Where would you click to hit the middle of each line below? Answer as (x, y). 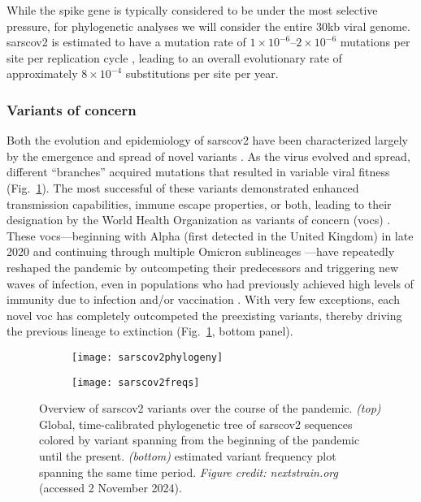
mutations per (375, 42)
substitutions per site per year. (202, 74)
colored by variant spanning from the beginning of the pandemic (200, 440)
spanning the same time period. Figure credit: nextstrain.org (189, 472)
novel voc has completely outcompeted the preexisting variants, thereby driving (204, 315)
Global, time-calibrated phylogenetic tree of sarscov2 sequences (196, 424)
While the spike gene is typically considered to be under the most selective (192, 10)
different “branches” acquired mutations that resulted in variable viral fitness (198, 172)
